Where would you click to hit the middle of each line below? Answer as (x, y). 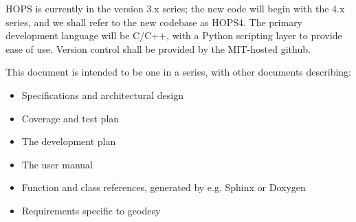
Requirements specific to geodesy (91, 210)
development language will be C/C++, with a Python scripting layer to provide (174, 35)
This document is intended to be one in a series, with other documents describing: (179, 72)
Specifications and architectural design (102, 95)
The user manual (57, 164)
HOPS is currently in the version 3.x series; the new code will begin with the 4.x (175, 8)
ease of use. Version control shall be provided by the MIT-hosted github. (158, 48)
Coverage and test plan (70, 118)
